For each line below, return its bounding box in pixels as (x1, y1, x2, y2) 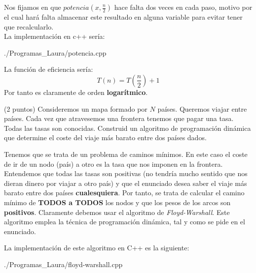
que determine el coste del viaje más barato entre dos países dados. (4, 132, 207, 143)
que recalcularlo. (4, 21, 54, 31)
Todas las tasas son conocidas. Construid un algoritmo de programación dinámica (4, 122, 251, 133)
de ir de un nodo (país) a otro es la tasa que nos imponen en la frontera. (4, 158, 223, 169)
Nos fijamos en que (4, 2, 61, 12)
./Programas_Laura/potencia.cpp (4, 47, 107, 58)
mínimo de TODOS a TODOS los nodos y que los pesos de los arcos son (4, 197, 231, 207)
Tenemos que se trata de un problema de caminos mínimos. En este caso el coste (4, 149, 248, 159)
